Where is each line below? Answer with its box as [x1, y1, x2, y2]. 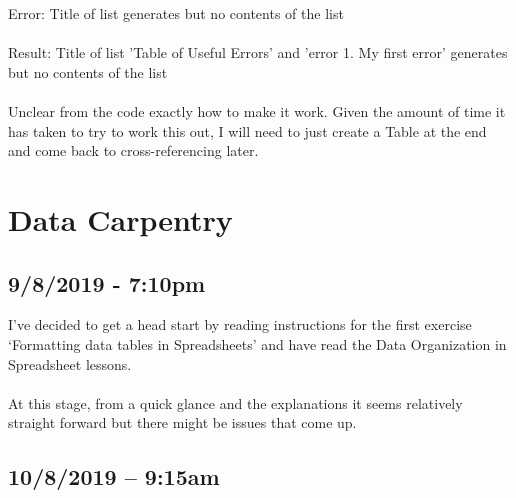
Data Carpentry [8, 198, 233, 239]
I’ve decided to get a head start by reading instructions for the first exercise [8, 314, 472, 335]
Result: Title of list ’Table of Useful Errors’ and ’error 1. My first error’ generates [8, 42, 508, 63]
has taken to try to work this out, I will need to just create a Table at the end [8, 120, 487, 141]
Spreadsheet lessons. [8, 353, 132, 374]
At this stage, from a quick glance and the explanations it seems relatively [8, 392, 463, 413]
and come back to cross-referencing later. [8, 140, 259, 161]
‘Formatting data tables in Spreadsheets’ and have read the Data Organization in [8, 333, 507, 354]
